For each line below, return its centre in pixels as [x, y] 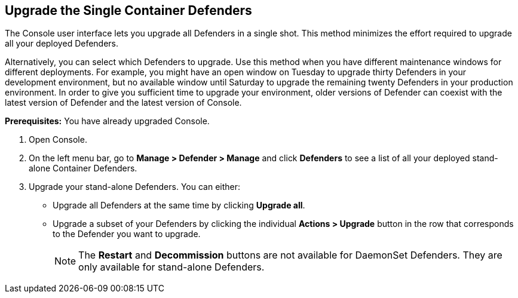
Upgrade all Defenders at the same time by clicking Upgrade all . [179, 205]
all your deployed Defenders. [62, 44]
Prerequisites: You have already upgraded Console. [107, 121]
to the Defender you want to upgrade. [127, 234]
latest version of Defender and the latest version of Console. [123, 103]
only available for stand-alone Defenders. [171, 267]
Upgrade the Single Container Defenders [128, 10]
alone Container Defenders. [83, 168]
